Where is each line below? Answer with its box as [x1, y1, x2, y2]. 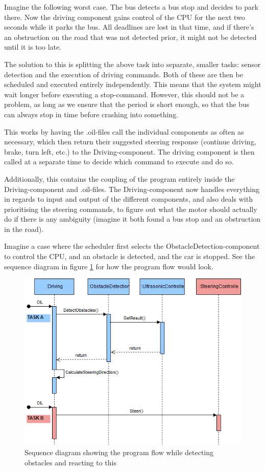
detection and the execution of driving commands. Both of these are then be [4, 69, 243, 79]
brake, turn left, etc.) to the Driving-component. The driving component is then [4, 146, 255, 157]
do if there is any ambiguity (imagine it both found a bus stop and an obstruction [4, 213, 261, 224]
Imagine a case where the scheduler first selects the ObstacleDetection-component [4, 241, 260, 251]
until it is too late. [4, 41, 62, 52]
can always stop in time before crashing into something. [4, 109, 179, 119]
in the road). [4, 223, 44, 234]
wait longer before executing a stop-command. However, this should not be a [4, 89, 245, 99]
